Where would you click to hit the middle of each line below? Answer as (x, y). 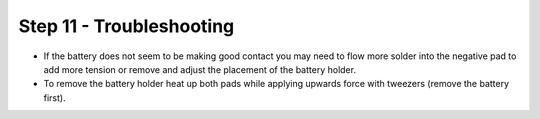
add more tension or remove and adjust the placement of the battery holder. (200, 69)
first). (54, 97)
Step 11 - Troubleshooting (126, 26)
